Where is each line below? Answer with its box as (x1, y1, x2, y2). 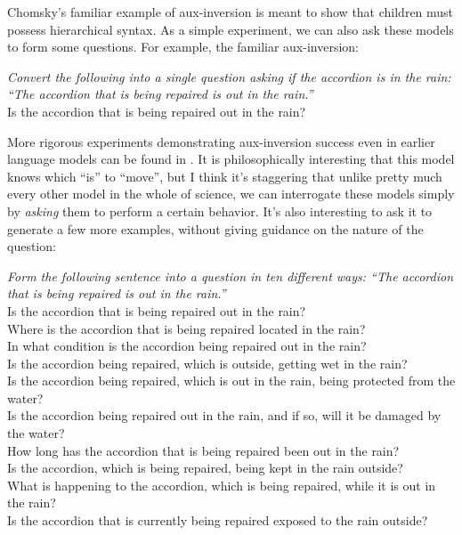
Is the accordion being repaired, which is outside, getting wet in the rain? (7, 353, 408, 372)
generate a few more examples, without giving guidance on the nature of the (7, 219, 424, 238)
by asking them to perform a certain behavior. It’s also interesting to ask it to (7, 201, 433, 220)
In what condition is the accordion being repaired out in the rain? (7, 336, 367, 355)
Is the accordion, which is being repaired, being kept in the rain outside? (7, 458, 403, 477)
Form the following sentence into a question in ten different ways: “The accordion (7, 266, 454, 285)
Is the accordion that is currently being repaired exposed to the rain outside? (7, 511, 428, 530)
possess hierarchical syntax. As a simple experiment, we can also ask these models (7, 20, 454, 38)
